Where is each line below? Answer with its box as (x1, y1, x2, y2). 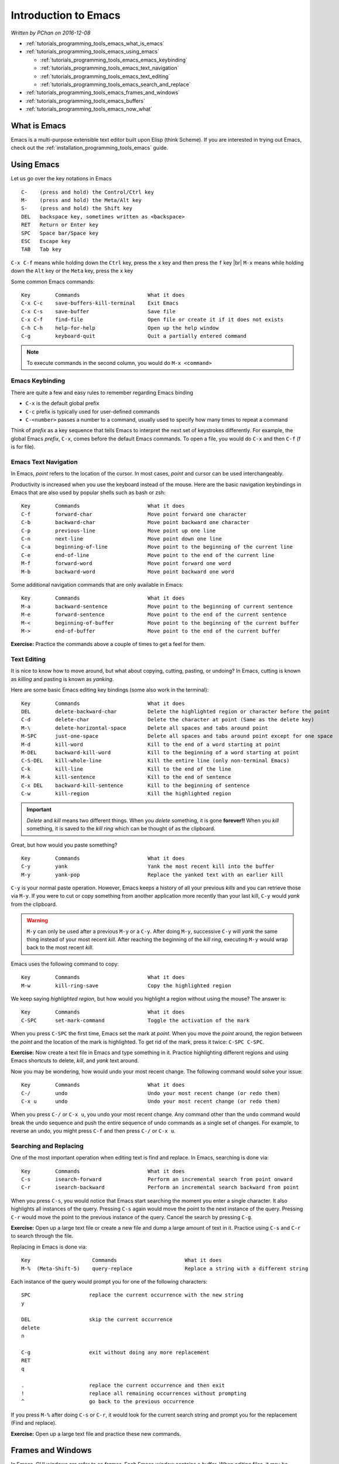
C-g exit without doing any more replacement (21, 1349, 210, 1356)
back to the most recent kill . (26, 944, 94, 951)
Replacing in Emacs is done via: (11, 1243, 87, 1250)
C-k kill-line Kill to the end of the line (21, 765, 231, 772)
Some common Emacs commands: (11, 278, 95, 285)
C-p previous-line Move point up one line (21, 527, 216, 534)
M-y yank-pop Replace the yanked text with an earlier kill (21, 871, 284, 878)
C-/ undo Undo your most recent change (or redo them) (21, 1090, 281, 1096)
